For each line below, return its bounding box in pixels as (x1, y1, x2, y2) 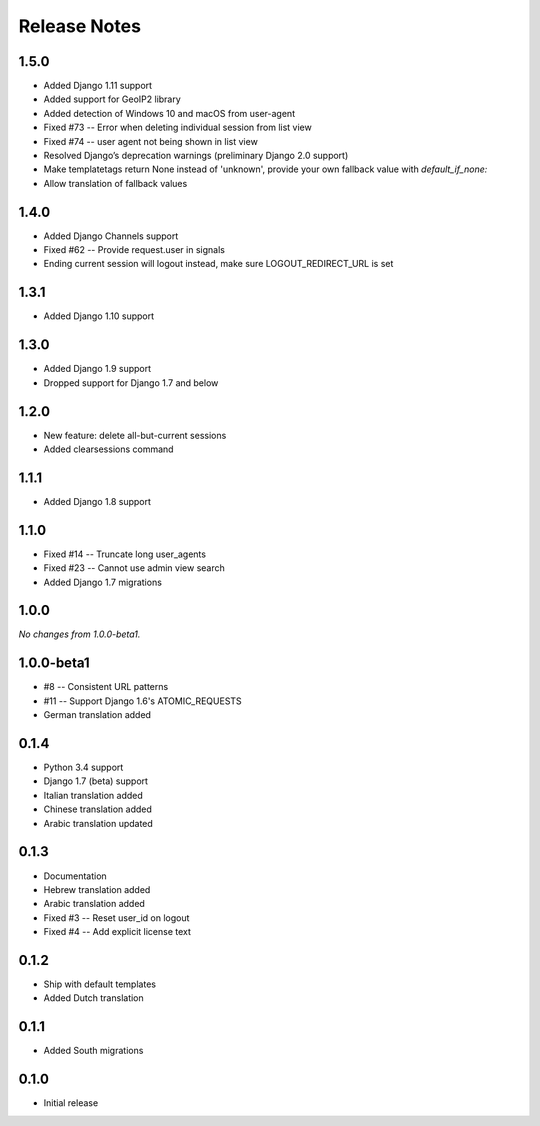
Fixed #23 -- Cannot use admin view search (43, 562, 225, 574)
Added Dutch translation (43, 992, 144, 1004)
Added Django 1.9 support (43, 363, 152, 375)
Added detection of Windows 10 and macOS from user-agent (43, 107, 295, 119)
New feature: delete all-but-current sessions (43, 429, 227, 441)
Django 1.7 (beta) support (43, 775, 149, 787)
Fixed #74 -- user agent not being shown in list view (43, 135, 259, 147)
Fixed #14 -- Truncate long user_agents (43, 548, 207, 560)
